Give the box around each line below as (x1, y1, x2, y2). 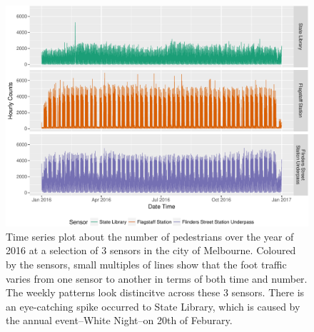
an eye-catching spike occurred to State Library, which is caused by (6, 298, 300, 313)
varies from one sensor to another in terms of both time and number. (6, 271, 308, 286)
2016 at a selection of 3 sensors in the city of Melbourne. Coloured (6, 243, 296, 258)
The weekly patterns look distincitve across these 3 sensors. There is (6, 285, 305, 300)
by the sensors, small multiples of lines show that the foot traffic (6, 257, 287, 272)
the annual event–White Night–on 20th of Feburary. (6, 313, 233, 328)
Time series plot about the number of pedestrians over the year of (6, 228, 294, 243)
